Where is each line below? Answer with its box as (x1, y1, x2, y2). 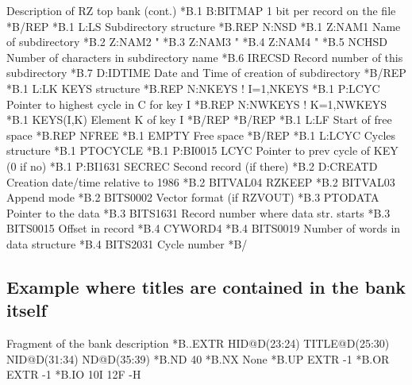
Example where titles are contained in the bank (6, 274, 406, 298)
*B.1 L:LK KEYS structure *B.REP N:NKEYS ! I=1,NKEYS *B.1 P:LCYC (6, 79, 380, 96)
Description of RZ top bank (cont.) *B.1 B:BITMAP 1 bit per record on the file (6, 2, 396, 18)
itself (6, 298, 47, 322)
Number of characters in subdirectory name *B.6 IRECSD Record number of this (6, 48, 403, 65)
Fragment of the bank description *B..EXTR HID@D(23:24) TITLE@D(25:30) (6, 335, 390, 352)
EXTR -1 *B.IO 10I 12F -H (6, 366, 141, 383)
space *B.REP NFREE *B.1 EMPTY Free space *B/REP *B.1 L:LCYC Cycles (6, 126, 396, 143)
